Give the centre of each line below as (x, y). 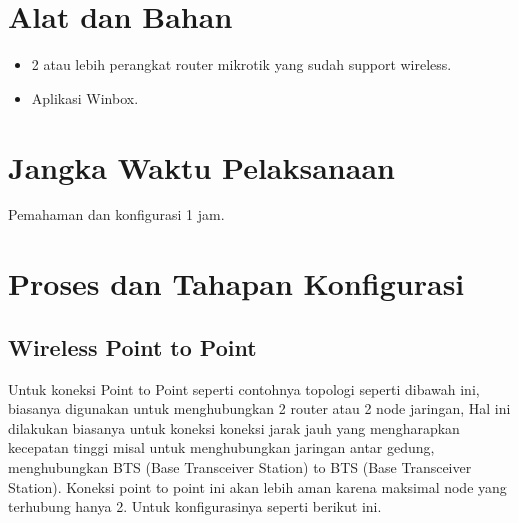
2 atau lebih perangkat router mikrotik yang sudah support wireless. (241, 64)
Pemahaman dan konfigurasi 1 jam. (116, 214)
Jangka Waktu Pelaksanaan (201, 166)
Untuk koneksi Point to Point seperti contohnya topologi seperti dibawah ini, (244, 388)
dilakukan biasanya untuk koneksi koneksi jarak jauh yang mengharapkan (234, 427)
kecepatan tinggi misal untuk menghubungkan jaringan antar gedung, (221, 447)
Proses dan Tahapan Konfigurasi (236, 283)
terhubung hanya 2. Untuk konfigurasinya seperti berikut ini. (195, 506)
